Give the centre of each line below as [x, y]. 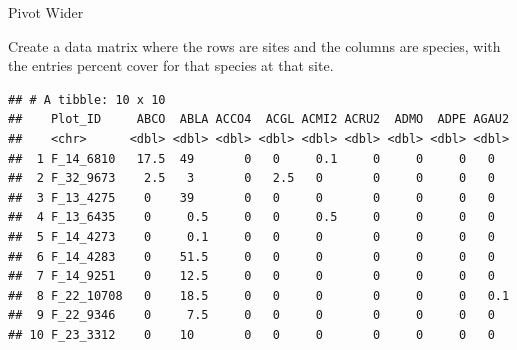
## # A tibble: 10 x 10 [87, 99]
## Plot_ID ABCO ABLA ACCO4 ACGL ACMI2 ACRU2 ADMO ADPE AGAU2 [259, 119]
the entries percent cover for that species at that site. [171, 65]
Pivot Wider [46, 12]
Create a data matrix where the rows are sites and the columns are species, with [254, 45]
